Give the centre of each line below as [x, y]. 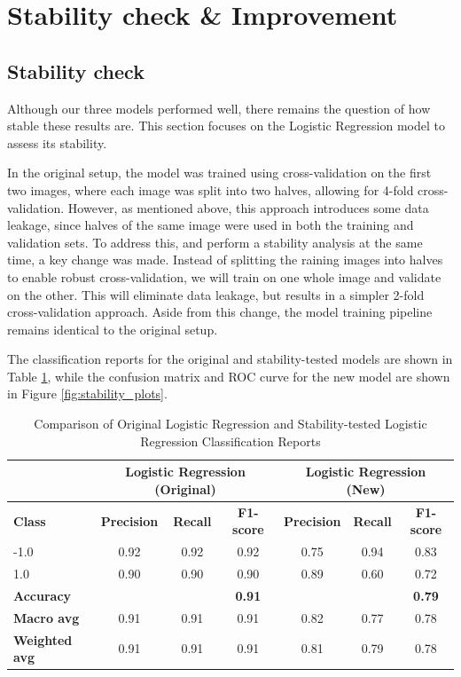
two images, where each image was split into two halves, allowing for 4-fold [211, 189]
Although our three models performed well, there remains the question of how [219, 108]
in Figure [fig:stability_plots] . [87, 394]
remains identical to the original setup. [113, 329]
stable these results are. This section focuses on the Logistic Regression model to [226, 126]
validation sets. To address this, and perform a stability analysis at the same [215, 242]
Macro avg [47, 617]
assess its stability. [57, 142]
